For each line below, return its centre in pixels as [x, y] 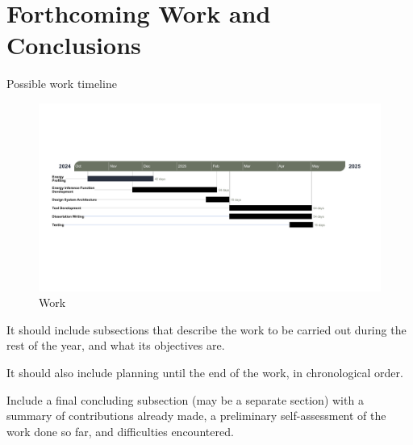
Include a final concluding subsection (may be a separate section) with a [185, 399]
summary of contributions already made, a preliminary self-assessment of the [196, 416]
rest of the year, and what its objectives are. [116, 345]
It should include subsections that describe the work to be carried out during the [206, 329]
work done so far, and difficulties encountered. [120, 431]
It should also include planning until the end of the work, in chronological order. [205, 372]
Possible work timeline [62, 84]
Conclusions [74, 45]
